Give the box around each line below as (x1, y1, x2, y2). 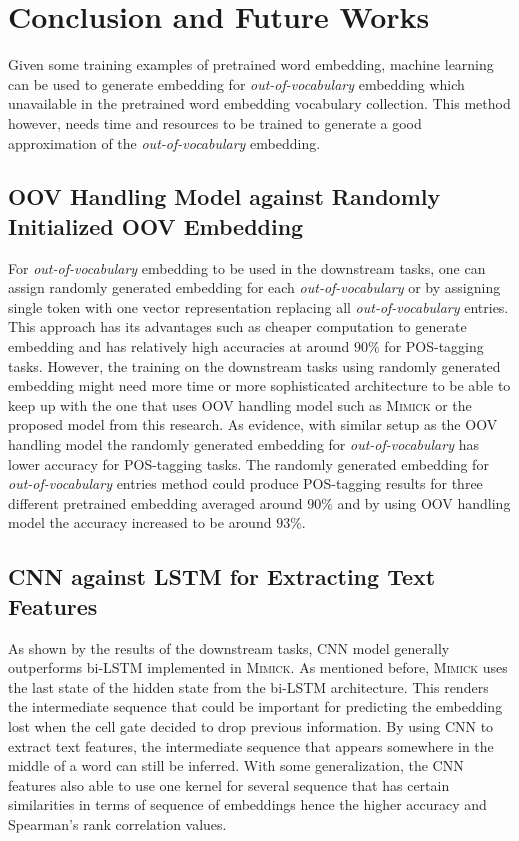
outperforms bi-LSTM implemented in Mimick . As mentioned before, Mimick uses (8, 657, 508, 678)
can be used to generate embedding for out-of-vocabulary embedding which (8, 73, 465, 94)
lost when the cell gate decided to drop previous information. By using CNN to (8, 715, 494, 736)
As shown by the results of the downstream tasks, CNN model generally (8, 637, 450, 658)
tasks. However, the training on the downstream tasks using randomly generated (8, 355, 501, 376)
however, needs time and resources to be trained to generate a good (8, 112, 422, 133)
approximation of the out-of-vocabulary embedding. (8, 132, 321, 153)
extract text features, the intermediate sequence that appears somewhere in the (8, 735, 494, 756)
